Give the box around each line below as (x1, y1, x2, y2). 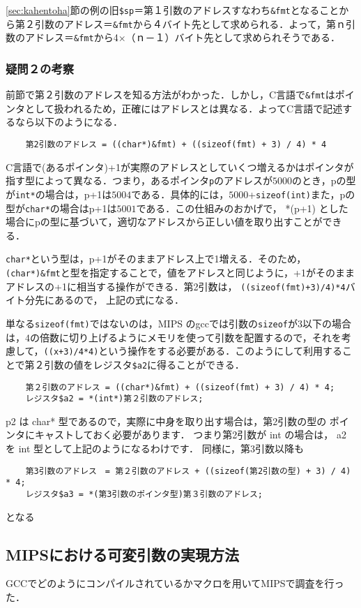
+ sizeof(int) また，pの (248, 186, 355, 201)
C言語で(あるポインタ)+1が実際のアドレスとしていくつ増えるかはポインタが (6, 159, 354, 174)
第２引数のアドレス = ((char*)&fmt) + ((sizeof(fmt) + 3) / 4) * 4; (25, 382, 335, 392)
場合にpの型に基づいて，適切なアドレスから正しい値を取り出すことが (6, 214, 323, 229)
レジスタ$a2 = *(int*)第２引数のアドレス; (25, 394, 203, 404)
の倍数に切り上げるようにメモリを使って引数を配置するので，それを (30, 329, 341, 344)
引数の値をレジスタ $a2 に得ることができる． (44, 357, 245, 371)
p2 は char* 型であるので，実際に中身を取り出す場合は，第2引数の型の (6, 413, 327, 428)
